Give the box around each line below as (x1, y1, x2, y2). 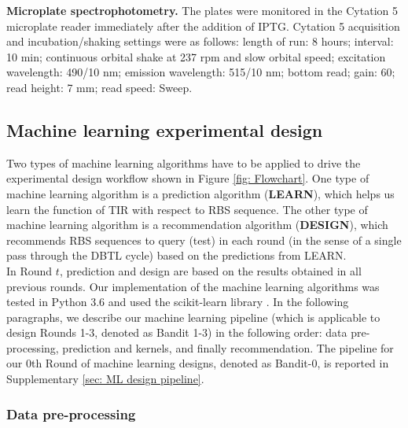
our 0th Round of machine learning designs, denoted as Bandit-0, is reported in (6, 355, 389, 371)
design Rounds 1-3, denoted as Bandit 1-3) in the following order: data (6, 324, 347, 341)
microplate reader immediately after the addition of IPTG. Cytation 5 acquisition (6, 17, 400, 34)
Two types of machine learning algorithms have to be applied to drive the (6, 154, 361, 171)
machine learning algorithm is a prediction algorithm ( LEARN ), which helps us (6, 185, 395, 201)
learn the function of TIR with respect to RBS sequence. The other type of (6, 201, 368, 217)
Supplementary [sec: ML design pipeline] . (6, 371, 204, 387)
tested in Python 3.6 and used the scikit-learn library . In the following (6, 293, 349, 310)
